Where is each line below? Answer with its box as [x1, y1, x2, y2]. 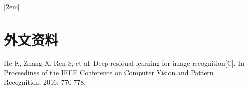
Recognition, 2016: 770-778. [4, 76, 86, 87]
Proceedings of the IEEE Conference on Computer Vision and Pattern [4, 67, 213, 77]
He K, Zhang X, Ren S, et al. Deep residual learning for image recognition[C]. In [4, 58, 245, 68]
